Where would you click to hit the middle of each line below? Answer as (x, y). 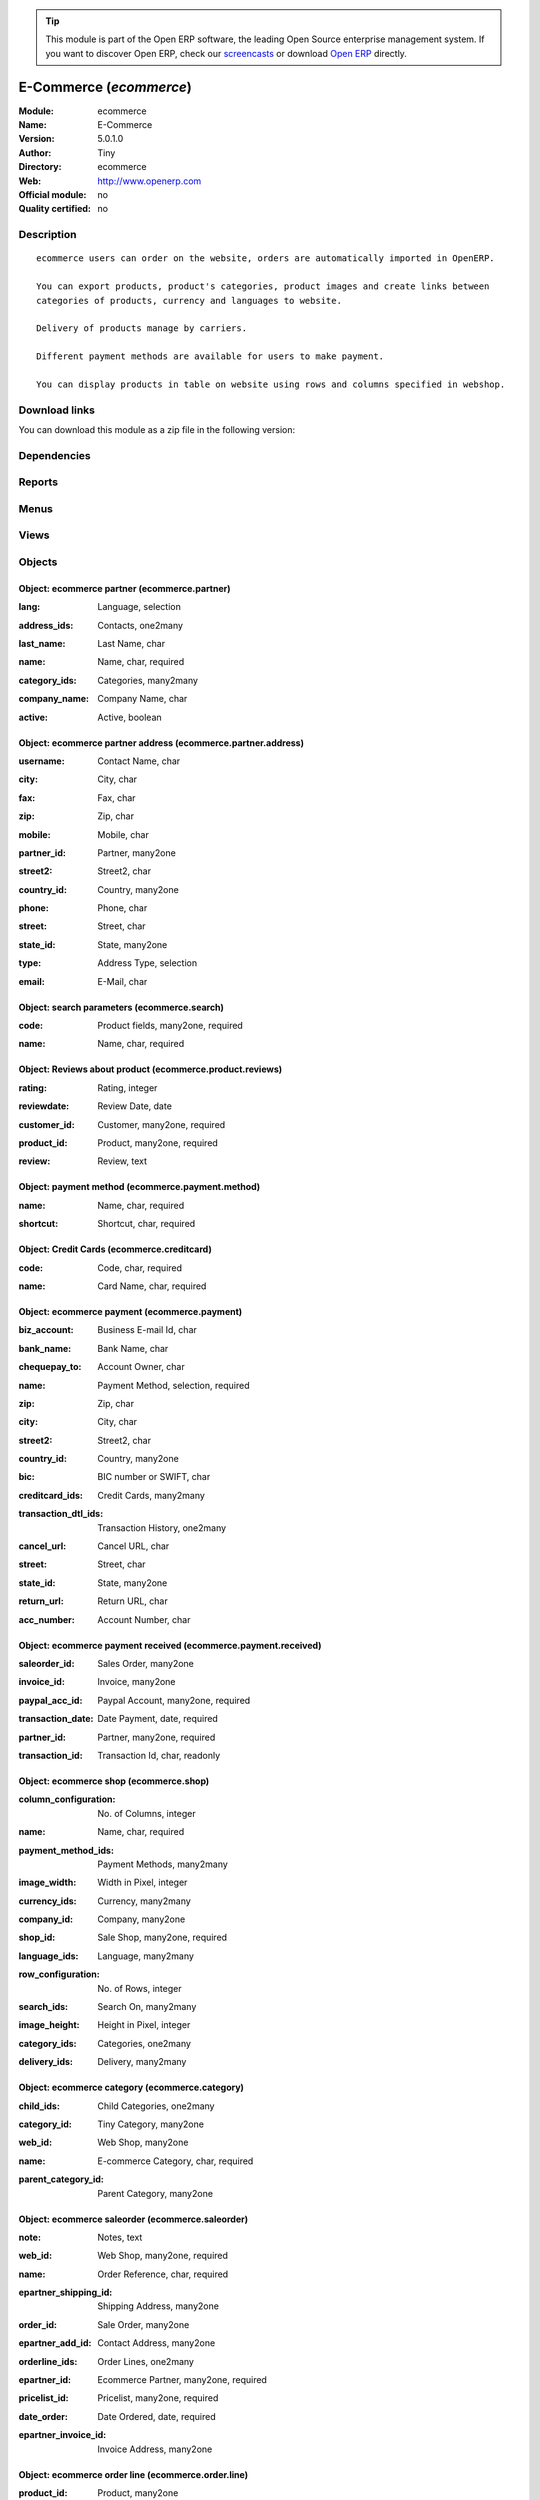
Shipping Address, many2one (158, 2306)
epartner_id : (45, 2380)
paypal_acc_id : (50, 1700)
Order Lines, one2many (146, 2361)
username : (41, 761)
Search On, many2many (147, 2007)
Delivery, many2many (142, 2062)
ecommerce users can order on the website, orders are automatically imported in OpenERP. (265, 258)
